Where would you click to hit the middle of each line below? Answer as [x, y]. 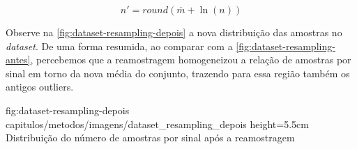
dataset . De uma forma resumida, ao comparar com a [119, 46]
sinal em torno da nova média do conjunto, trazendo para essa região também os [178, 73]
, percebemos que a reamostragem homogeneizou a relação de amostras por [191, 60]
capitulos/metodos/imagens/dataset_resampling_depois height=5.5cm [157, 124]
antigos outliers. [40, 87]
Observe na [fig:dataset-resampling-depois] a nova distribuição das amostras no [174, 32]
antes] [18, 60]
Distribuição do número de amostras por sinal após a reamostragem [150, 138]
